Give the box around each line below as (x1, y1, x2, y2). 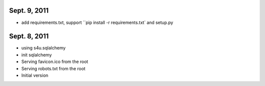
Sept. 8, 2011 (9, 32, 49, 41)
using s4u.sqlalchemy (21, 45, 66, 51)
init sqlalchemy (21, 52, 52, 58)
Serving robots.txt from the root (21, 65, 86, 71)
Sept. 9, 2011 (9, 6, 49, 15)
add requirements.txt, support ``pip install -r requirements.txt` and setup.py (21, 20, 174, 25)
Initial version (21, 72, 49, 78)
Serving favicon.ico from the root (21, 59, 88, 64)
